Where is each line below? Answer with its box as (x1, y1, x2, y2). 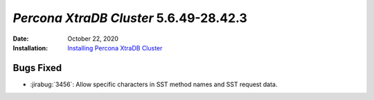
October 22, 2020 (67, 34, 119, 43)
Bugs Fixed (12, 62, 62, 74)
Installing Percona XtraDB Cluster (67, 43, 163, 52)
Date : (12, 34, 29, 43)
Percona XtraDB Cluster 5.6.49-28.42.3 (12, 10, 247, 26)
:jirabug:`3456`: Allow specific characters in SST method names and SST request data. (30, 80, 278, 88)
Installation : (12, 43, 48, 52)
